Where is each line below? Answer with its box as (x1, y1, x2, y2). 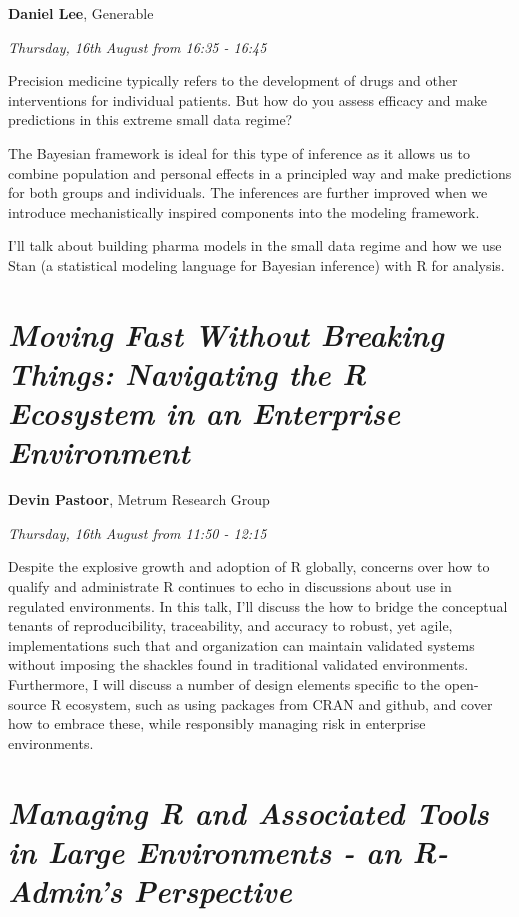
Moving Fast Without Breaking (8, 313, 444, 355)
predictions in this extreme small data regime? (8, 109, 293, 130)
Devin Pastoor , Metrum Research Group (8, 489, 270, 510)
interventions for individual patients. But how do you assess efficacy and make (8, 89, 488, 110)
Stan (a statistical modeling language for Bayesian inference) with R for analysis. (8, 254, 505, 275)
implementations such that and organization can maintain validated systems (8, 634, 475, 655)
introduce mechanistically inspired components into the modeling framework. (8, 201, 480, 222)
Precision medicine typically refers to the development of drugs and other (8, 70, 458, 91)
